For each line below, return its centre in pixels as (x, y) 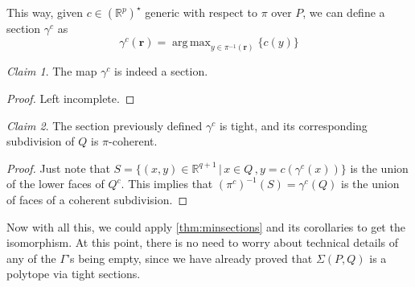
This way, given (45, 12)
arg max (191, 42)
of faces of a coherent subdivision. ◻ (97, 200)
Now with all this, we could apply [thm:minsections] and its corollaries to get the (206, 226)
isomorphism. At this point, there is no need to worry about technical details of (203, 242)
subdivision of (41, 141)
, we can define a (344, 12)
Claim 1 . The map (52, 71)
